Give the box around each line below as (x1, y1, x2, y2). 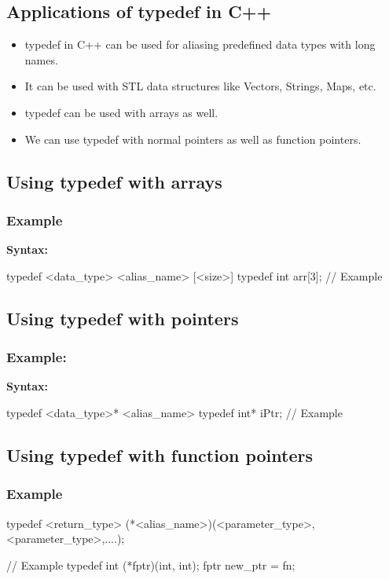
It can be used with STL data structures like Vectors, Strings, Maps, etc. (24, 78, 376, 94)
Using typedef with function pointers (6, 442, 313, 467)
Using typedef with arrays (6, 169, 222, 193)
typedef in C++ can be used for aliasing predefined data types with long (24, 36, 376, 53)
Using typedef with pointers (6, 306, 239, 330)
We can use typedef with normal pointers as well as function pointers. (24, 130, 361, 147)
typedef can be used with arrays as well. (24, 104, 218, 120)
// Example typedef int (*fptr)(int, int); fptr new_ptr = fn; (6, 556, 295, 573)
